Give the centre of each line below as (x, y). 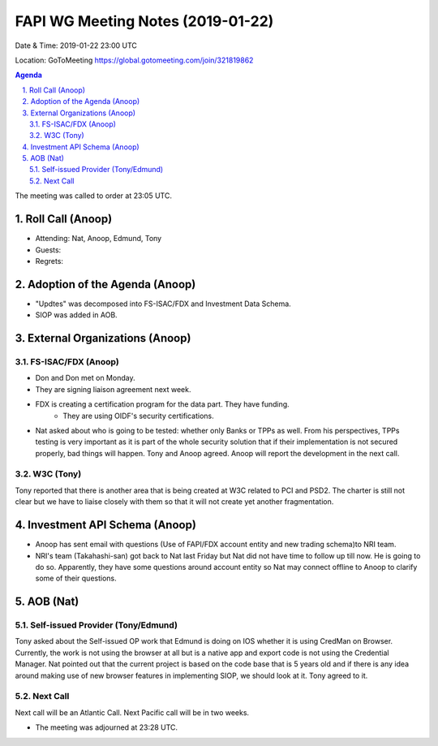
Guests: (48, 250)
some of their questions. (76, 578)
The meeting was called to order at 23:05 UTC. (93, 196)
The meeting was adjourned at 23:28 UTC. (107, 727)
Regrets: (49, 261)
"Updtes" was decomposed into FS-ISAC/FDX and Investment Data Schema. (163, 304)
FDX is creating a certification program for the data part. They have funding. (162, 404)
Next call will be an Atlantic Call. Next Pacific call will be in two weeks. (132, 712)
